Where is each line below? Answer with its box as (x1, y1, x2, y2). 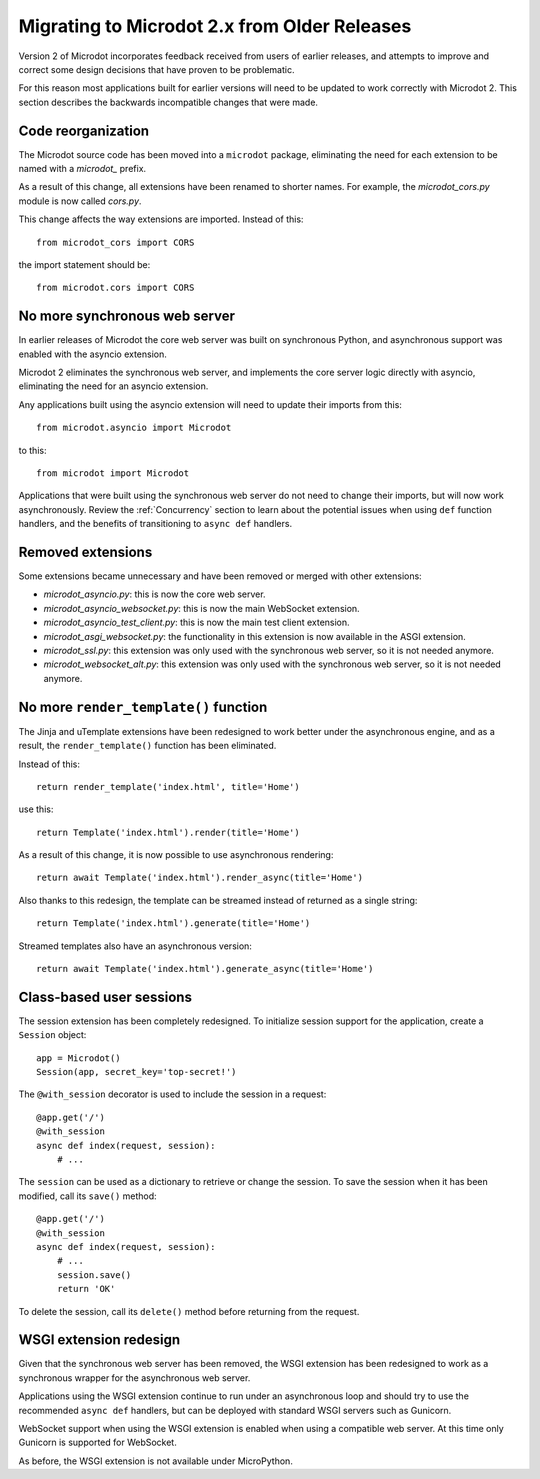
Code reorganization (18, 122, 150, 139)
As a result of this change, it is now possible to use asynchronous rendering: (18, 849, 334, 861)
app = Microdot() (36, 1052, 121, 1064)
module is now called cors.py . (18, 195, 142, 207)
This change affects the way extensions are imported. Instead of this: (18, 213, 304, 225)
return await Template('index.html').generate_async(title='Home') (36, 963, 374, 975)
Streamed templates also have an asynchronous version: (18, 940, 252, 952)
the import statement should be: (18, 258, 151, 270)
